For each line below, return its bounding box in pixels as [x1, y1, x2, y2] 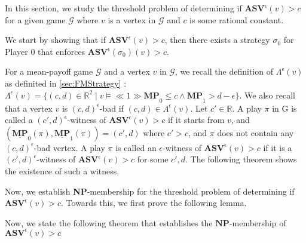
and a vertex [104, 65, 150, 78]
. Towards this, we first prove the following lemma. [61, 196, 247, 209]
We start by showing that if [5, 33, 106, 46]
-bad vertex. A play [33, 141, 105, 153]
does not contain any [217, 126, 294, 139]
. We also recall [239, 88, 295, 101]
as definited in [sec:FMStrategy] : [5, 76, 127, 89]
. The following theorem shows [185, 153, 297, 165]
